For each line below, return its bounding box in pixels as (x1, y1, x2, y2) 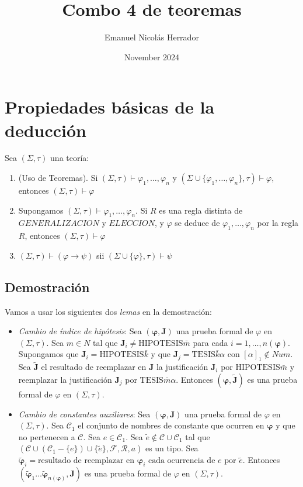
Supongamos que (18, 348, 79, 360)
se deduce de (175, 217, 220, 229)
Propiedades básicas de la (5, 95, 215, 119)
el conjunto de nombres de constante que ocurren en (78, 419, 264, 431)
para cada (193, 336, 228, 348)
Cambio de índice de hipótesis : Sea (18, 325, 142, 337)
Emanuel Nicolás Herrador (105, 31, 199, 43)
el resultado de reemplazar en (41, 361, 147, 373)
